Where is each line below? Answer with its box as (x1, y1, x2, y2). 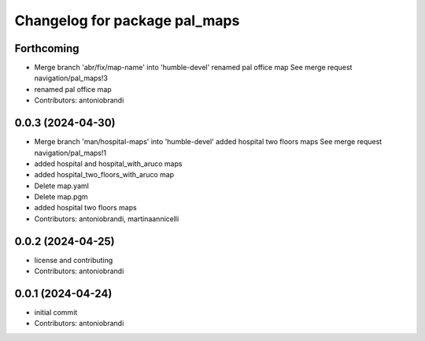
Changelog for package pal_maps (14, 12, 240, 29)
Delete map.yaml (34, 181, 90, 191)
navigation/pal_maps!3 (34, 73, 108, 83)
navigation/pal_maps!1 (34, 148, 106, 158)
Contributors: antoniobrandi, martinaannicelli (34, 213, 179, 224)
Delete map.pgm (34, 192, 88, 202)
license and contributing (34, 255, 113, 265)
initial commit (34, 308, 78, 317)
